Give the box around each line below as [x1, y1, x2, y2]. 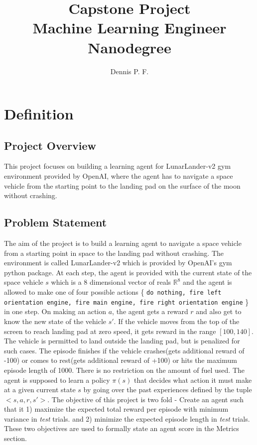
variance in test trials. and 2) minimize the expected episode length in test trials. [4, 413, 250, 424]
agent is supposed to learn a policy [4, 374, 110, 385]
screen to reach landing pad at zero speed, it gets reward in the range [4, 326, 216, 336]
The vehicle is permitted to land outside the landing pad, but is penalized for [4, 335, 240, 346]
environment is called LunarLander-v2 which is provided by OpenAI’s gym [4, 257, 232, 268]
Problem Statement [4, 215, 107, 230]
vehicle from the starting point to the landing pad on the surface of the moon [4, 180, 241, 191]
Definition [4, 104, 74, 124]
